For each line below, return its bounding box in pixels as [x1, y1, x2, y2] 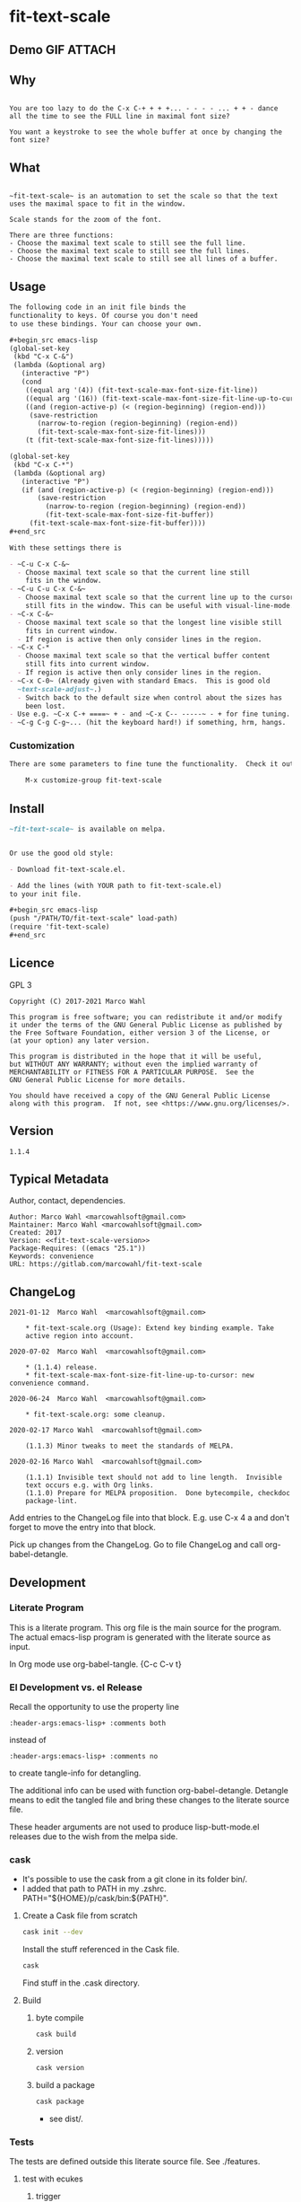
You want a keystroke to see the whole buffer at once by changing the [9, 128, 282, 137]
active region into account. [25, 1332, 134, 1341]
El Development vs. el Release [9, 1681, 143, 1694]
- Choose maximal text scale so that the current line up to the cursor [17, 593, 295, 603]
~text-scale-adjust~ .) [17, 684, 102, 693]
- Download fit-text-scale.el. [9, 865, 126, 874]
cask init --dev [21, 1928, 83, 1937]
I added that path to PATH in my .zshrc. [21, 1883, 168, 1894]
